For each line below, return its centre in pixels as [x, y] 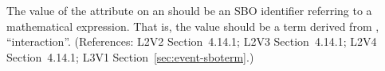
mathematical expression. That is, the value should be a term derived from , [193, 26]
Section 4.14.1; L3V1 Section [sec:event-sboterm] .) [130, 56]
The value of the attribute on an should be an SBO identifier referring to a [189, 10]
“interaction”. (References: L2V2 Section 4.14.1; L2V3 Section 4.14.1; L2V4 [192, 41]
